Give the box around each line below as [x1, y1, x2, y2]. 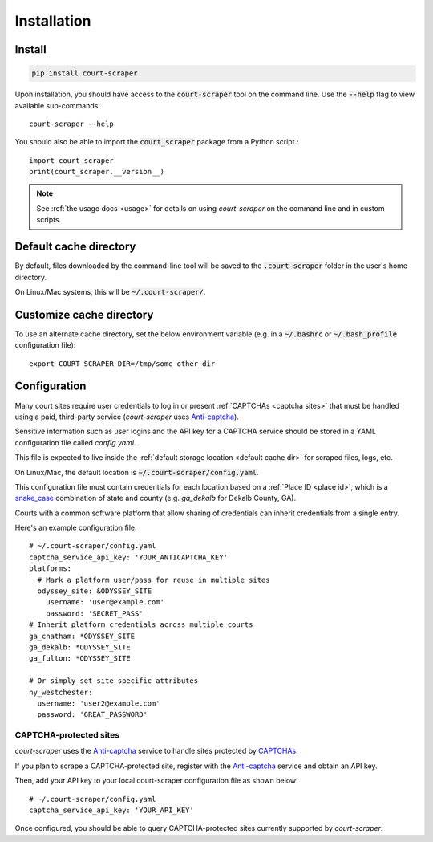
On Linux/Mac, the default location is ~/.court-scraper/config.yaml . [14, 467, 259, 477]
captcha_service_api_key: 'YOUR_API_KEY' [29, 806, 194, 815]
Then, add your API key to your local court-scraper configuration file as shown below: [14, 775, 298, 786]
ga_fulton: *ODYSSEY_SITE [29, 654, 132, 663]
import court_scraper [29, 156, 114, 165]
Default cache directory [14, 240, 136, 254]
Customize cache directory [14, 307, 154, 321]
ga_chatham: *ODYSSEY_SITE [29, 631, 136, 641]
